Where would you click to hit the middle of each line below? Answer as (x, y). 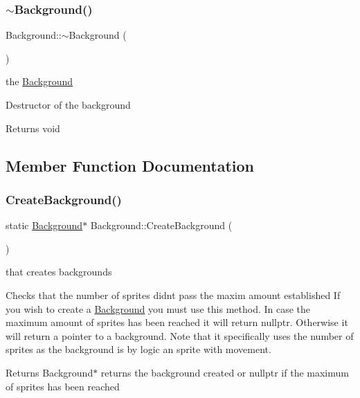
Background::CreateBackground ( (161, 225)
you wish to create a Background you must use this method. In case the (158, 308)
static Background (44, 225)
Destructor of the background (68, 105)
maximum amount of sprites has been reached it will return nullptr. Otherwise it (177, 322)
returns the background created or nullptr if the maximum (225, 372)
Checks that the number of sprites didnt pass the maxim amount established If (173, 295)
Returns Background (49, 372)
